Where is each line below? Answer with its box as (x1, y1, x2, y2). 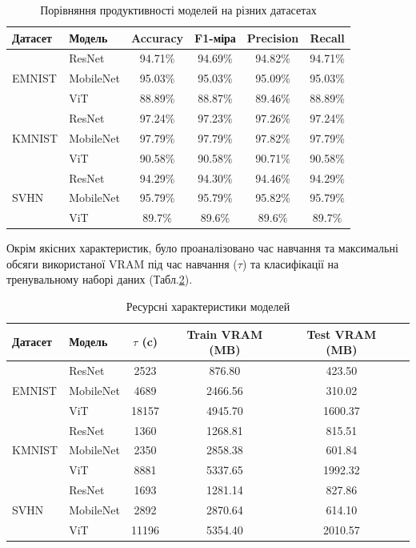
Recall (310, 29, 345, 46)
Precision (246, 29, 299, 46)
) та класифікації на (242, 255, 339, 272)
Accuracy (130, 29, 184, 46)
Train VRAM (186, 325, 263, 342)
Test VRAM (306, 325, 377, 342)
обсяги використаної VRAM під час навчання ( (6, 255, 238, 272)
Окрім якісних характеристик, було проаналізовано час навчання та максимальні (6, 240, 398, 256)
